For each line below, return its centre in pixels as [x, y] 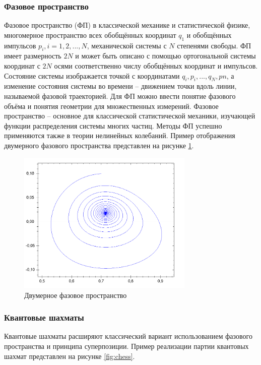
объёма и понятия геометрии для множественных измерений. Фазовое [111, 106]
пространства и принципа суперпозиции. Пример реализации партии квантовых [126, 346]
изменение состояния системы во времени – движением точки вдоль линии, [120, 86]
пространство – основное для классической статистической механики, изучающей [130, 116]
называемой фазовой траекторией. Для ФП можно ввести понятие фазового [120, 96]
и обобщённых [209, 35]
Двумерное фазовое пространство [76, 295]
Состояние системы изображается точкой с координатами [92, 75]
